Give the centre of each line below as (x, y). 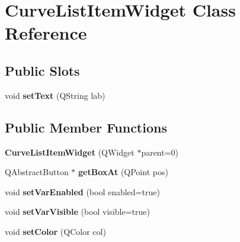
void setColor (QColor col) (55, 231)
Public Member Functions (86, 127)
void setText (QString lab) (55, 95)
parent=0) (160, 152)
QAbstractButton (37, 172)
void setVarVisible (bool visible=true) (77, 212)
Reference (46, 33)
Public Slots (42, 70)
